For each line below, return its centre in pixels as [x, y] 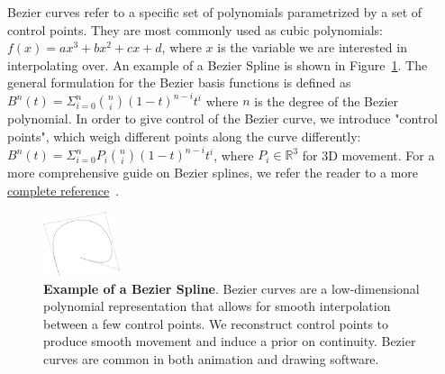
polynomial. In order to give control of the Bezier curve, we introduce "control [222, 119]
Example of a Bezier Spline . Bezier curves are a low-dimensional [232, 288]
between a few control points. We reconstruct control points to [216, 323]
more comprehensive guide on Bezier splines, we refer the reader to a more [213, 173]
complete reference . [64, 190]
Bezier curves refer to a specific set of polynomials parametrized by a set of [215, 12]
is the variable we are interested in [312, 47]
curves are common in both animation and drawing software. [211, 358]
